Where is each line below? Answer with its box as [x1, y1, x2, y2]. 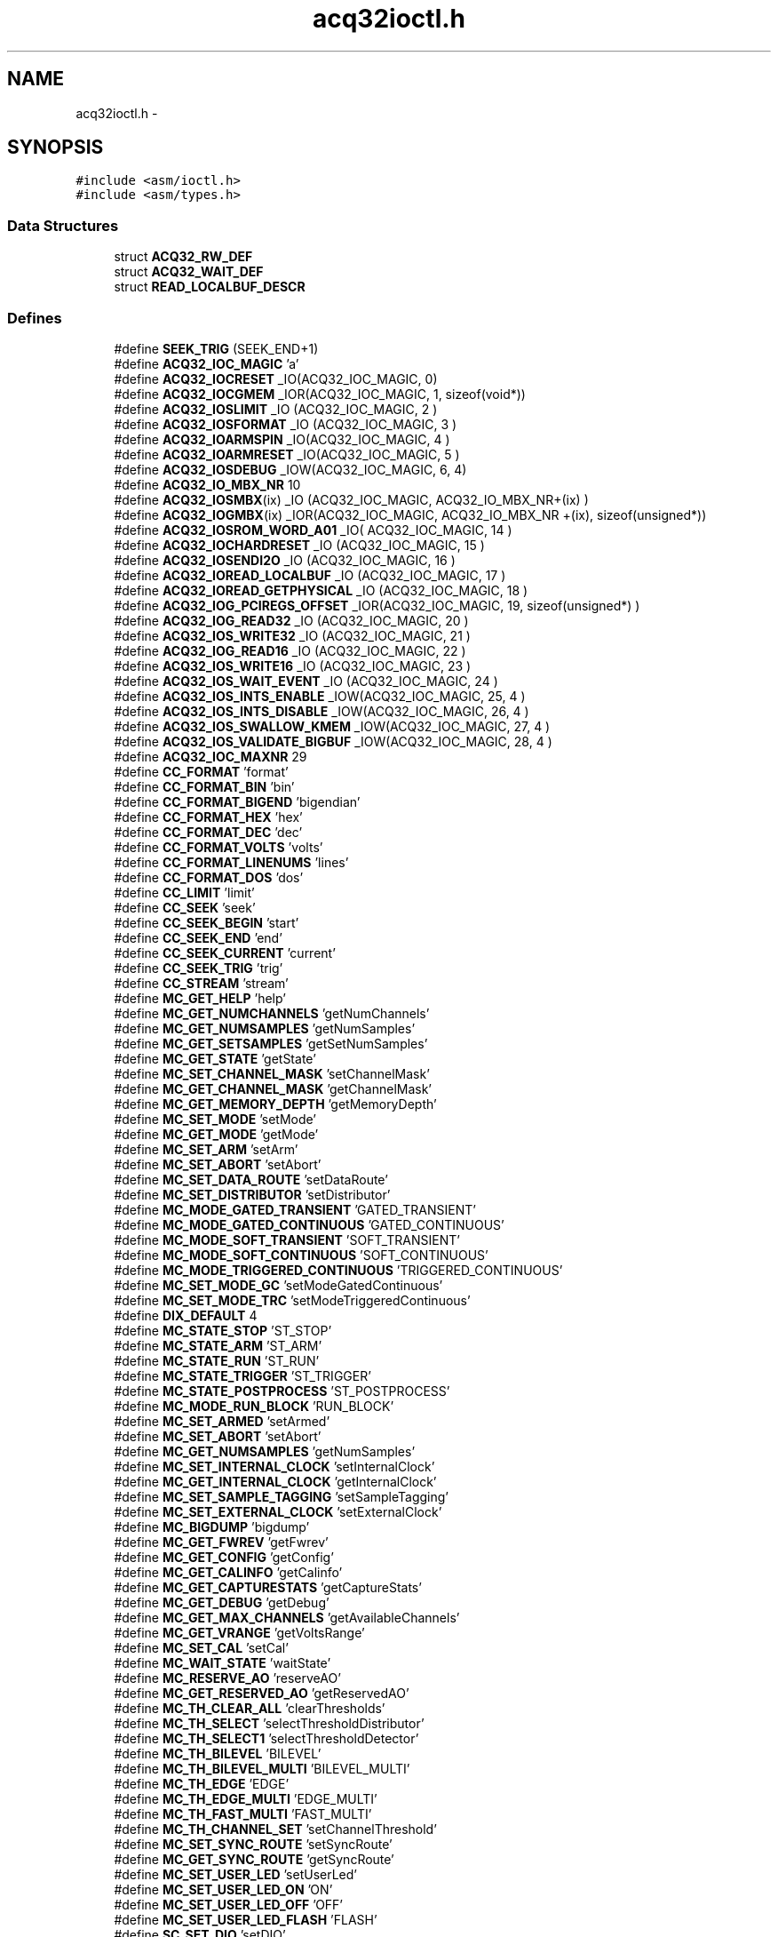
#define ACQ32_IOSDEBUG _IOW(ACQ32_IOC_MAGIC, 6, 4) [114, 461, 467, 477]
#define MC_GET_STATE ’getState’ [114, 1050, 316, 1066]
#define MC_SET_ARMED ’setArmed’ [114, 1413, 330, 1429]
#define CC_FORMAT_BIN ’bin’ [114, 778, 295, 794]
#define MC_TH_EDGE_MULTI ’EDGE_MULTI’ [114, 1790, 377, 1806]
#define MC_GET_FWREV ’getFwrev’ [114, 1534, 329, 1550]
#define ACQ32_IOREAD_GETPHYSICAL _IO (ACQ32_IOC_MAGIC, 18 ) [114, 582, 528, 598]
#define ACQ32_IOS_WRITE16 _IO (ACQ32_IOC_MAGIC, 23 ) [114, 658, 472, 674]
